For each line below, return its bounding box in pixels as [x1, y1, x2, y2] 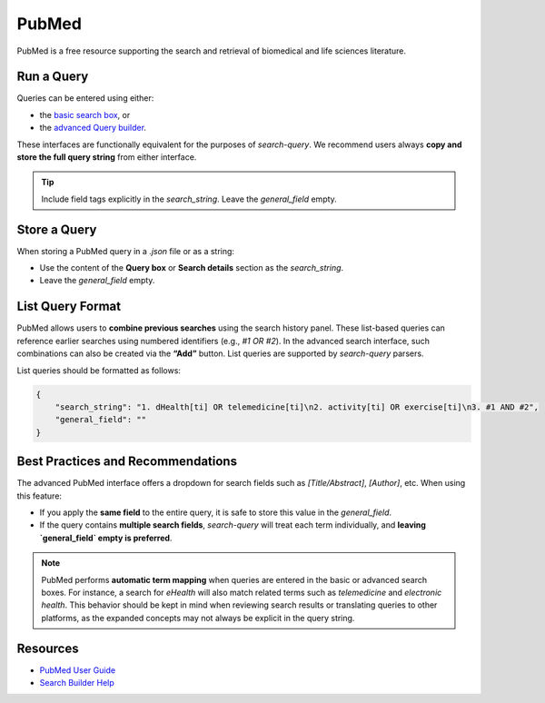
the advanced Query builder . [39, 123, 147, 134]
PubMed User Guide [39, 664, 116, 676]
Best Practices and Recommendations [16, 454, 238, 470]
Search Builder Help [39, 678, 115, 688]
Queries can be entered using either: [16, 93, 154, 104]
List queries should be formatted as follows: [16, 364, 182, 376]
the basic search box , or [39, 109, 131, 120]
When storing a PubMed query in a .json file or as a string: [16, 245, 235, 256]
